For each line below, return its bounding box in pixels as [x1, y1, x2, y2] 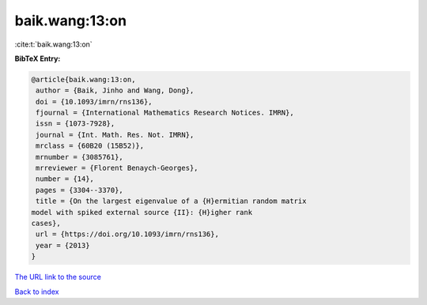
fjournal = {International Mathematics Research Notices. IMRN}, [36, 108, 294, 118]
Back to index [14, 287, 59, 296]
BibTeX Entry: [14, 54, 61, 63]
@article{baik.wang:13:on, [31, 75, 136, 84]
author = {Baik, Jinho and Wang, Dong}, [36, 86, 195, 95]
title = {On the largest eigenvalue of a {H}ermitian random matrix [36, 197, 307, 205]
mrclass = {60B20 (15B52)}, [36, 141, 145, 150]
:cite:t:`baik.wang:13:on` [14, 40, 93, 49]
